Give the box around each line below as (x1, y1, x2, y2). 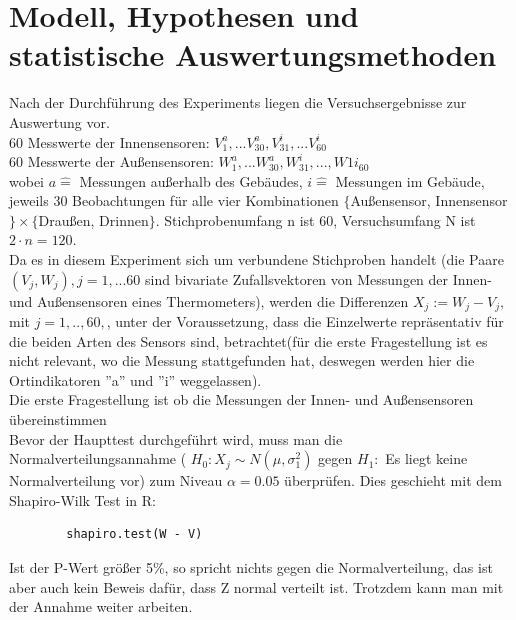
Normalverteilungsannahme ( (9, 448, 187, 469)
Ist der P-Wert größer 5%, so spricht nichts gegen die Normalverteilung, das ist (9, 557, 493, 578)
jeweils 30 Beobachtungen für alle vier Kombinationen (9, 190, 339, 211)
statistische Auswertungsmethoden (9, 34, 497, 75)
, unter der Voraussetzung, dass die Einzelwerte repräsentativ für (106, 311, 504, 332)
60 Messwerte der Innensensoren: (9, 131, 210, 152)
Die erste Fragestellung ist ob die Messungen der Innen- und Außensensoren (9, 389, 474, 410)
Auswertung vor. (9, 111, 110, 132)
